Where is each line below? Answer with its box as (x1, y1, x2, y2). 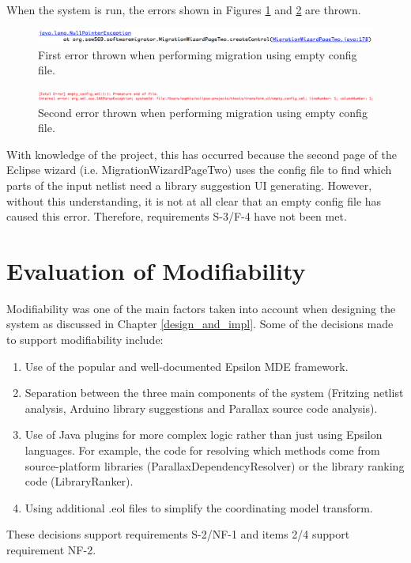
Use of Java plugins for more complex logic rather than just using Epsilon (25, 426, 383, 443)
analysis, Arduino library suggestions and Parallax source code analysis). (25, 399, 378, 416)
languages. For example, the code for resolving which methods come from (25, 442, 380, 459)
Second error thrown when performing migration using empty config (38, 104, 368, 120)
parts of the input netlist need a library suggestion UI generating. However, (6, 176, 372, 193)
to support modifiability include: (6, 331, 164, 348)
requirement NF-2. (6, 542, 96, 557)
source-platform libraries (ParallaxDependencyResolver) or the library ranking (25, 457, 405, 474)
